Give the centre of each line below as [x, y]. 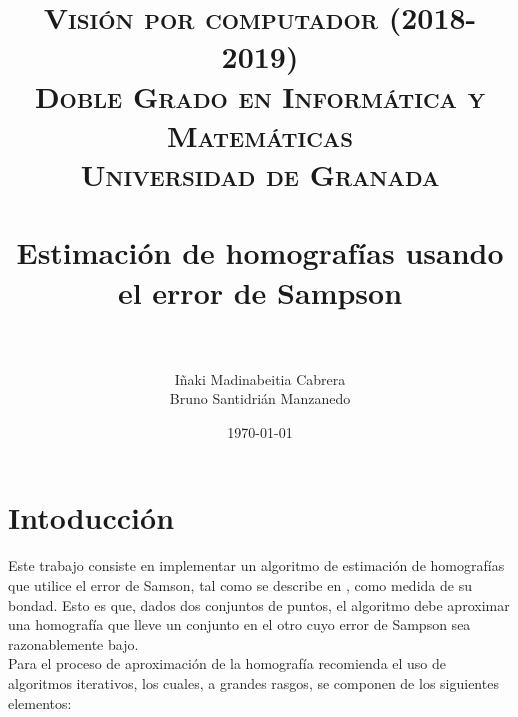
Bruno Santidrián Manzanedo [260, 398]
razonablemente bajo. [73, 643]
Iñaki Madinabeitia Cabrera [260, 378]
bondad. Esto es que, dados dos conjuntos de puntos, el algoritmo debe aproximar [259, 604]
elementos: [40, 702]
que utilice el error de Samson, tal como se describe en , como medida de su [240, 584]
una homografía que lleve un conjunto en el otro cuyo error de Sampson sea [239, 624]
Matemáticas [260, 134]
